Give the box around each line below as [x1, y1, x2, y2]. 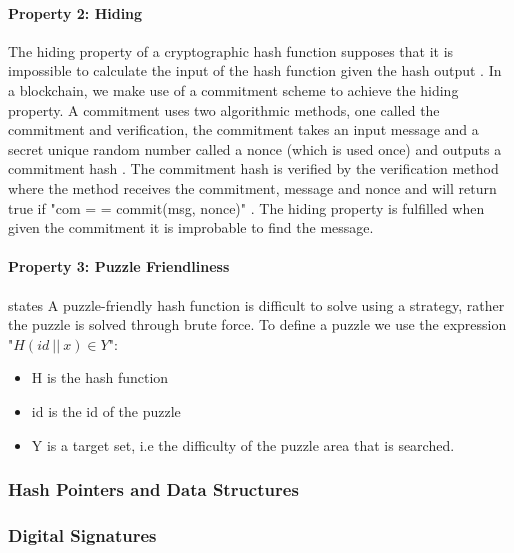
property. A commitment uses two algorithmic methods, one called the [8, 99, 440, 120]
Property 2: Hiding [8, 2, 143, 23]
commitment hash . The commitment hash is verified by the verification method [8, 158, 499, 179]
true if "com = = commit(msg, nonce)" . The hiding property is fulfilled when [8, 197, 485, 218]
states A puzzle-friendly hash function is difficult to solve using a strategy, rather [8, 294, 505, 315]
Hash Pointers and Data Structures [8, 477, 299, 502]
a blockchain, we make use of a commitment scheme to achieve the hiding [8, 79, 459, 100]
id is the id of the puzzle [31, 400, 181, 421]
